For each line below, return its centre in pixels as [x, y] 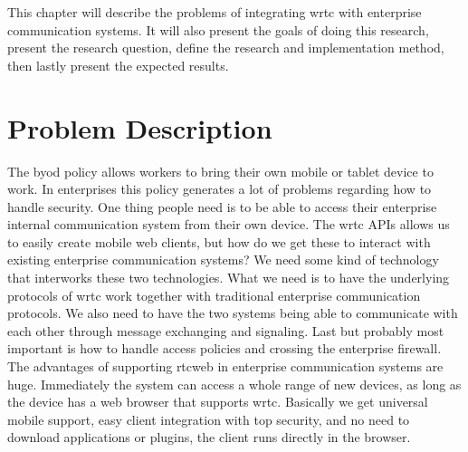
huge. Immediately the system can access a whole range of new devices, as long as [234, 384]
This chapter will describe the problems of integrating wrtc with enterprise [215, 12]
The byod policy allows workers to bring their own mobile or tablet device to [220, 171]
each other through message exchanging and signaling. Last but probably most [226, 330]
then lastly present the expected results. [118, 65]
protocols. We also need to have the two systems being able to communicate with [233, 313]
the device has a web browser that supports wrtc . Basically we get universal [218, 402]
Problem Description [140, 127]
